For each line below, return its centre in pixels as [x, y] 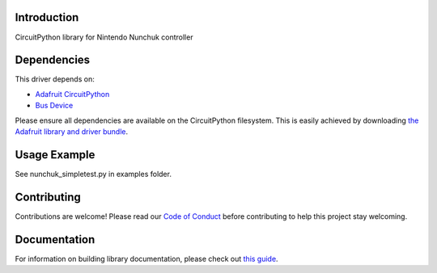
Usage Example [55, 155]
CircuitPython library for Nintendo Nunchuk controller [104, 37]
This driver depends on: [55, 79]
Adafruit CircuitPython [72, 94]
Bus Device [54, 106]
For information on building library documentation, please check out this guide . [146, 258]
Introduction [47, 17]
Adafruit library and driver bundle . [72, 131]
